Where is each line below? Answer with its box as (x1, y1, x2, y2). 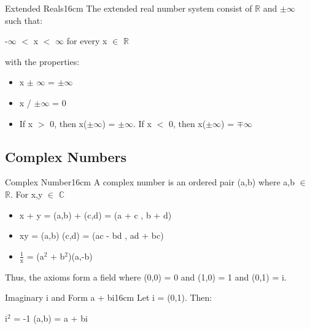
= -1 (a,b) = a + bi (14, 311, 88, 324)
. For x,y (10, 187, 43, 200)
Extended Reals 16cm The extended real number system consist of (5, 2, 252, 14)
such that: (5, 14, 43, 26)
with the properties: (5, 55, 80, 68)
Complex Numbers (5, 147, 127, 166)
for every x (66, 34, 107, 47)
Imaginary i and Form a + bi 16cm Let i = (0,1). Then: (5, 291, 212, 304)
